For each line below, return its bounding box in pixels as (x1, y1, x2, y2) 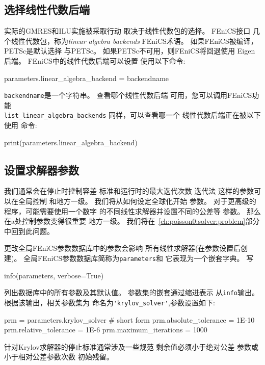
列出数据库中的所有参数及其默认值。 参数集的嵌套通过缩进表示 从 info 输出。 (4, 287, 259, 298)
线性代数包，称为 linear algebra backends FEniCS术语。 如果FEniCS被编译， (11, 35, 258, 46)
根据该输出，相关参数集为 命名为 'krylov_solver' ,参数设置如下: (4, 297, 215, 307)
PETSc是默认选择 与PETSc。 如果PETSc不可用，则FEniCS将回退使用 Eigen (4, 45, 255, 56)
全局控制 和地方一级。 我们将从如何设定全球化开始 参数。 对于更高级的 (18, 196, 256, 206)
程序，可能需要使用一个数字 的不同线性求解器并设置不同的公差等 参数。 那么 (4, 205, 261, 216)
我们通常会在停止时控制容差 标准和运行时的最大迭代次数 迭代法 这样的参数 (4, 186, 254, 196)
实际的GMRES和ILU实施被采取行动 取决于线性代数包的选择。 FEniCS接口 (4, 25, 251, 36)
